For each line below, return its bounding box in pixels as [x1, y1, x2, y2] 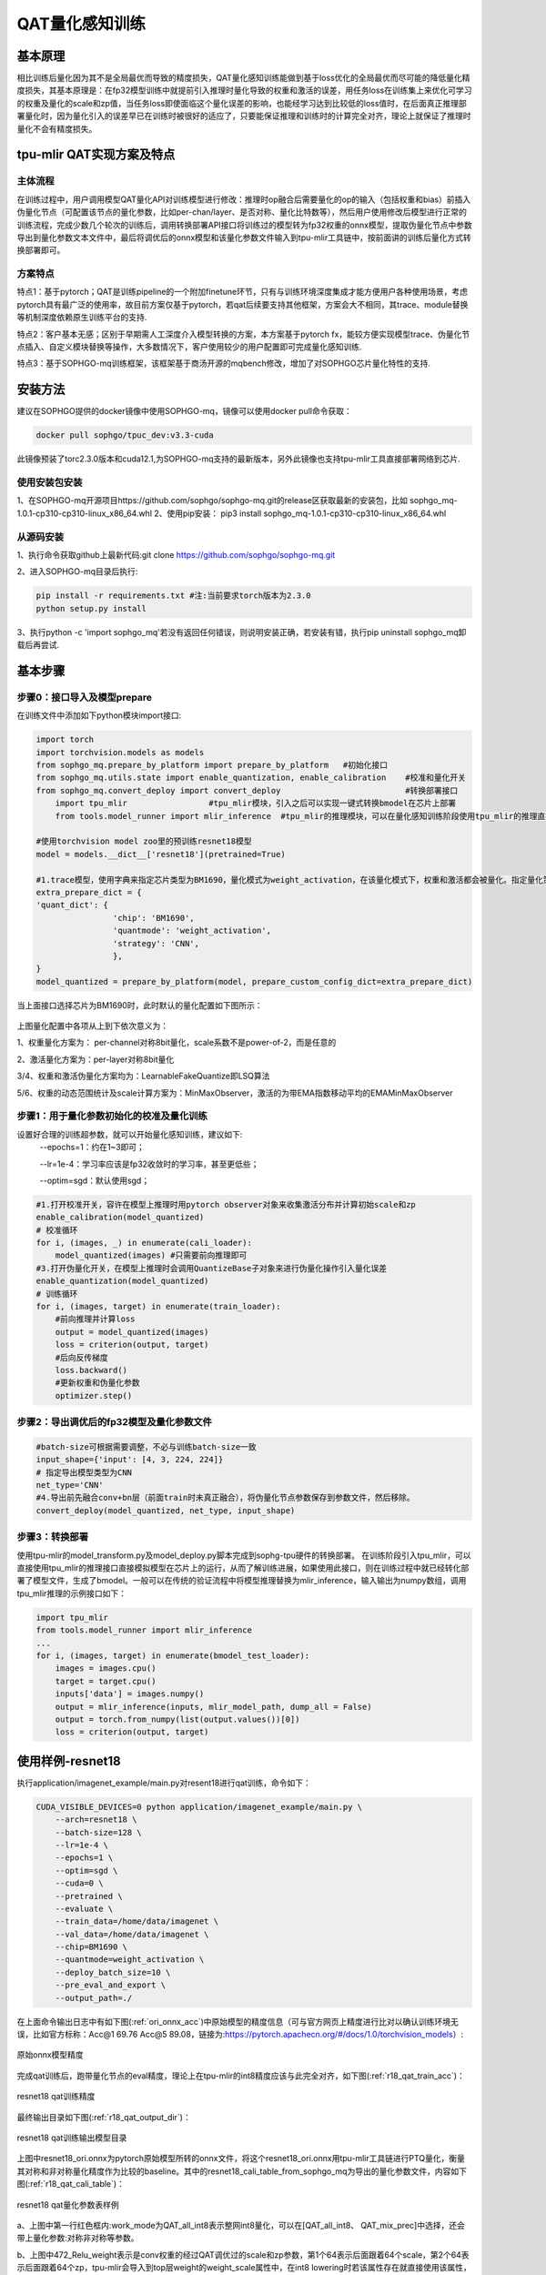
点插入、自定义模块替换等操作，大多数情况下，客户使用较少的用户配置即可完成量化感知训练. [16, 341, 363, 352]
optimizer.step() [55, 1390, 133, 1400]
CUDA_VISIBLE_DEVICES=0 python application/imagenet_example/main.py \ [35, 1802, 363, 1812]
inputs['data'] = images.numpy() [55, 1689, 205, 1699]
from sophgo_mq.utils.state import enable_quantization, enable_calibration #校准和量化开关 [35, 773, 467, 783]
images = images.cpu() [55, 1663, 157, 1673]
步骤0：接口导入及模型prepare [16, 691, 152, 703]
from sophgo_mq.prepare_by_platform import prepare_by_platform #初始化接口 [35, 760, 389, 771]
